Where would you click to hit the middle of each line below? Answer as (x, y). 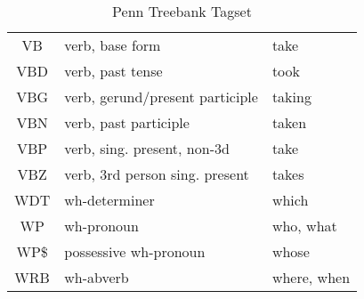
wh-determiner (109, 200)
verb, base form (113, 45)
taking (291, 97)
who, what (304, 226)
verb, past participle (127, 122)
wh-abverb (97, 277)
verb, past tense (113, 71)
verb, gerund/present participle (161, 97)
